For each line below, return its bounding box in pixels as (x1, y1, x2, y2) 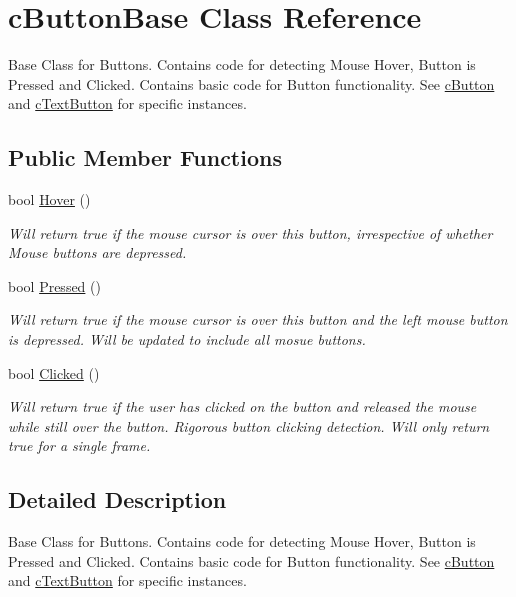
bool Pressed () (8, 275, 101, 296)
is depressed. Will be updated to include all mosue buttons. (8, 329, 366, 350)
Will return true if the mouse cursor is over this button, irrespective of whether (8, 222, 493, 243)
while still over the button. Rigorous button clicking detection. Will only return (8, 415, 490, 436)
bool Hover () (8, 189, 91, 210)
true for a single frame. (8, 435, 151, 456)
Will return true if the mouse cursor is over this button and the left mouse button (8, 309, 508, 330)
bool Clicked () (8, 362, 100, 383)
